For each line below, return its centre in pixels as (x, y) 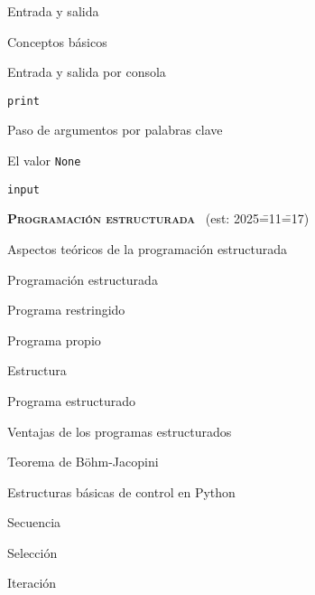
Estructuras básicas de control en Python (121, 491)
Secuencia (34, 522)
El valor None (44, 161)
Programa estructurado (72, 400)
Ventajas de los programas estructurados (120, 431)
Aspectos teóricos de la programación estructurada (148, 248)
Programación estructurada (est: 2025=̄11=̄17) (158, 218)
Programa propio (54, 340)
